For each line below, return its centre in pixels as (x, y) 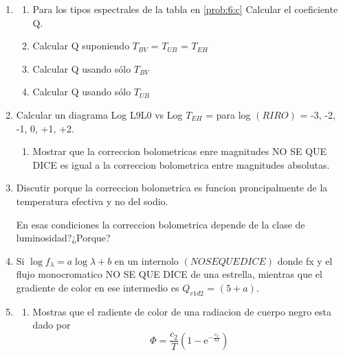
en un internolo (146, 260)
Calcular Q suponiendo (81, 46)
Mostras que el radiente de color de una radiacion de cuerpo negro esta (182, 311)
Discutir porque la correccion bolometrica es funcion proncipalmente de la (172, 188)
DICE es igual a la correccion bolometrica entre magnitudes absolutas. (181, 164)
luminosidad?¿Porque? (63, 238)
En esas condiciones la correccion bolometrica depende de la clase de (161, 224)
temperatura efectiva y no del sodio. (92, 201)
